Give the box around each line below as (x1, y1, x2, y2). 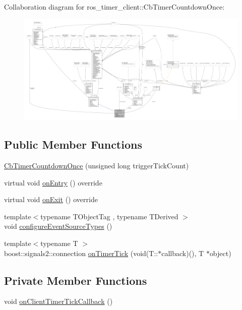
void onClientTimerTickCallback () (4, 296, 113, 306)
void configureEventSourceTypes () (4, 221, 112, 231)
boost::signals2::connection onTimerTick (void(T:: (4, 247, 158, 258)
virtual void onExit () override (4, 194, 98, 205)
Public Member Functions (4, 137, 142, 152)
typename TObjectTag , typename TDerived (40, 211, 178, 221)
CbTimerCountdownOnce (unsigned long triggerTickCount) (4, 160, 189, 170)
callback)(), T (161, 247, 204, 258)
